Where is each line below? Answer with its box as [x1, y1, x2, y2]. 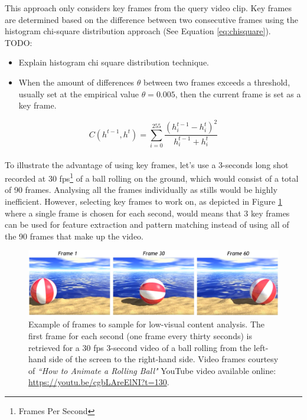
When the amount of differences [18, 76, 135, 88]
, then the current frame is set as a [175, 87, 301, 100]
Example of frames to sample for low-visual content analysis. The [28, 318, 265, 330]
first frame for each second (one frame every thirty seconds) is [28, 329, 252, 342]
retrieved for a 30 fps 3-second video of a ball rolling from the [28, 341, 252, 353]
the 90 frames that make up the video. [5, 229, 143, 242]
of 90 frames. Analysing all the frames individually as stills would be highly [5, 183, 277, 196]
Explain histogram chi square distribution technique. [18, 56, 210, 68]
